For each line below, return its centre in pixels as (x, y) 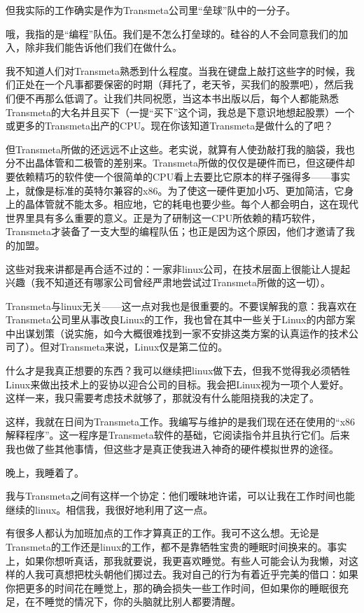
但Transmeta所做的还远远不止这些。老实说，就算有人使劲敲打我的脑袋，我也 (181, 149)
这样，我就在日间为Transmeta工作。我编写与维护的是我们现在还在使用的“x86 (181, 421)
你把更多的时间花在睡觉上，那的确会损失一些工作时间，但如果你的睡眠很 (172, 587)
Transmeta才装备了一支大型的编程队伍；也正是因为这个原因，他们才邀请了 (176, 231)
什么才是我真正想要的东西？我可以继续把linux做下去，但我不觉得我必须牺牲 (178, 371)
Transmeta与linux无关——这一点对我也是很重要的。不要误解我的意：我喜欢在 (181, 305)
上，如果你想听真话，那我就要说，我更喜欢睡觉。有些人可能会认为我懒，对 (177, 560)
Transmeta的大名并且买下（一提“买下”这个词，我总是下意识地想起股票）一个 (180, 112)
